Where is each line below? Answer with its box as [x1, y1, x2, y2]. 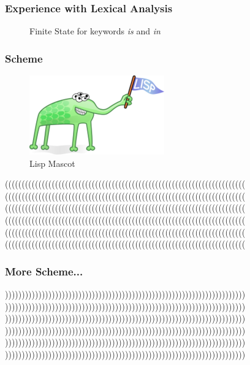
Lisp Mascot [29, 156, 75, 169]
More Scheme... [5, 263, 83, 279]
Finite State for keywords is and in [29, 25, 161, 37]
